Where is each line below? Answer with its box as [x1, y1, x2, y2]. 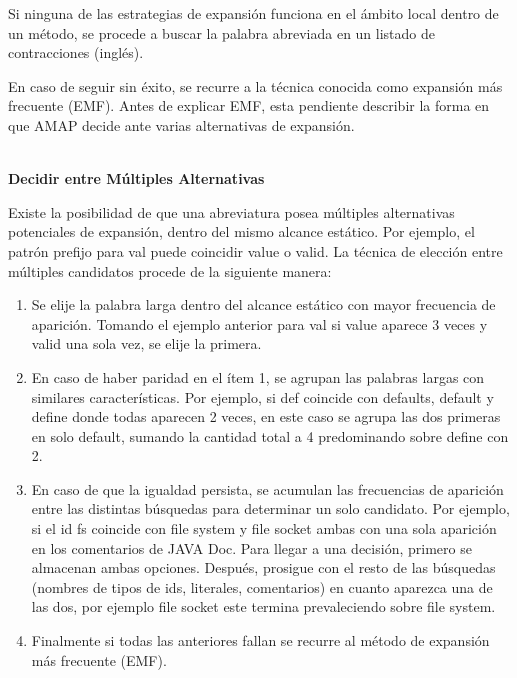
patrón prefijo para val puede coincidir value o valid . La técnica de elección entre [8, 240, 503, 261]
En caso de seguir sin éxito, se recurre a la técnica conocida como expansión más [8, 75, 503, 96]
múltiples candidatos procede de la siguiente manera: [8, 260, 332, 281]
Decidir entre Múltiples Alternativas [8, 168, 265, 189]
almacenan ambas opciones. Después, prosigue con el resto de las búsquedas [31, 557, 496, 578]
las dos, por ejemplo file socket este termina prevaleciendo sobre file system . [31, 596, 496, 617]
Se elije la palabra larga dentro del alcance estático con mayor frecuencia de [31, 294, 496, 315]
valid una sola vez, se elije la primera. [31, 333, 262, 354]
